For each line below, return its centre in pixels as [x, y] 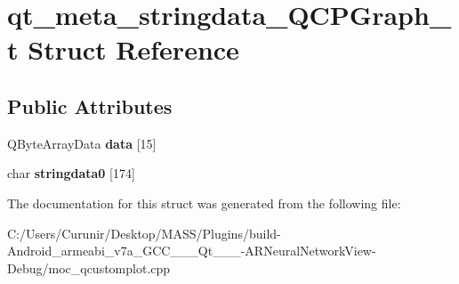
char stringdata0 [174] [71, 173]
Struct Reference [133, 49]
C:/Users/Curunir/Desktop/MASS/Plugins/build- [144, 233]
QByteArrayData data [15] [82, 143]
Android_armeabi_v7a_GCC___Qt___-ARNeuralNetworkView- [192, 251]
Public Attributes [90, 105]
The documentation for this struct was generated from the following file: [204, 203]
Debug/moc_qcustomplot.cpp [89, 268]
